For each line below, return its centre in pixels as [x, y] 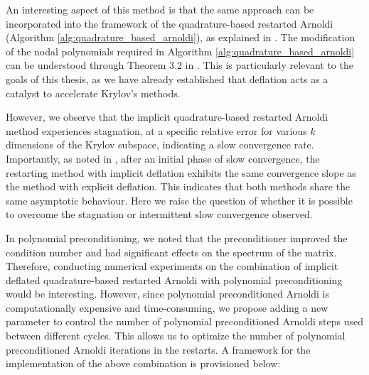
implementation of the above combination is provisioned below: [143, 363]
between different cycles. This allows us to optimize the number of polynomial [176, 336]
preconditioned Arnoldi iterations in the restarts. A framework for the [158, 349]
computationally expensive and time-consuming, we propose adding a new [167, 307]
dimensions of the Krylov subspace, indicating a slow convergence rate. [160, 145]
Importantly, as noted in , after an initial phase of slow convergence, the [163, 158]
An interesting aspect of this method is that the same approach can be [160, 9]
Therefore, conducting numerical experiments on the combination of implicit [172, 266]
